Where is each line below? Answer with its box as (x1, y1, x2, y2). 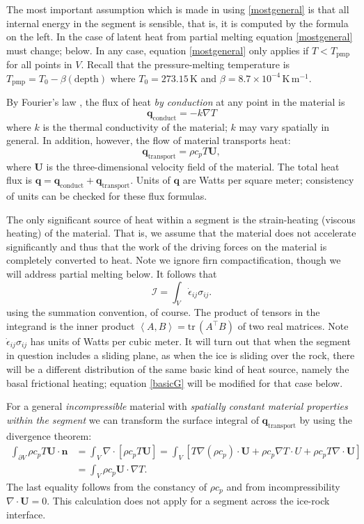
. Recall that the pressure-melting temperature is (81, 57, 290, 72)
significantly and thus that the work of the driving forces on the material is (6, 239, 327, 253)
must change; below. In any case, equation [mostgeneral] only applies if (6, 42, 309, 57)
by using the (299, 412, 352, 427)
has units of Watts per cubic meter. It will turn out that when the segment (30, 334, 351, 348)
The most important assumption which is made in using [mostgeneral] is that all (6, 2, 349, 16)
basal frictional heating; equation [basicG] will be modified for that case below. (6, 375, 343, 390)
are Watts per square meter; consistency (182, 173, 354, 187)
